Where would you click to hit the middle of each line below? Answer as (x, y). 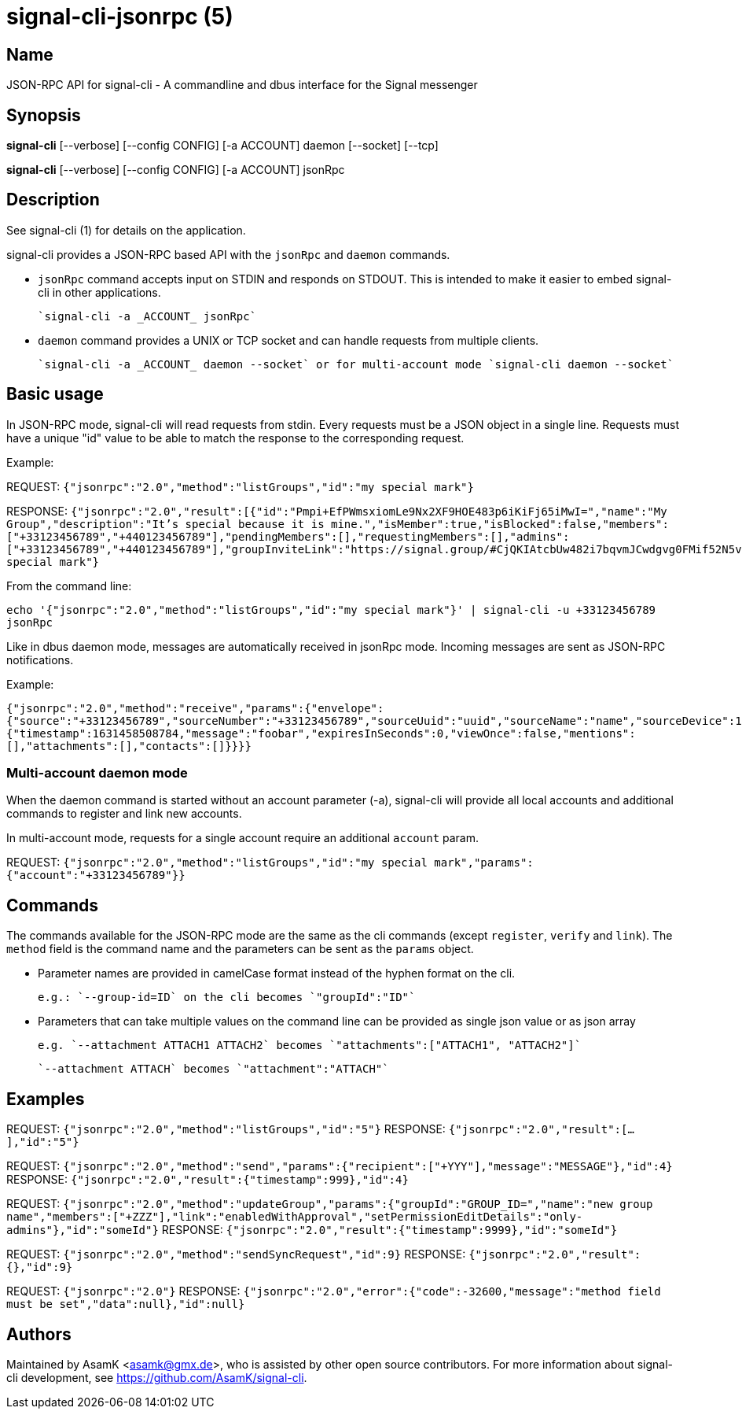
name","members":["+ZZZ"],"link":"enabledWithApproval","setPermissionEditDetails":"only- (295, 1217)
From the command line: (69, 586)
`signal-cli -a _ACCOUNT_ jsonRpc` (147, 316)
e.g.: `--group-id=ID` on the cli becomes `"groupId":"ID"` (227, 998)
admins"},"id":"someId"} (83, 1230)
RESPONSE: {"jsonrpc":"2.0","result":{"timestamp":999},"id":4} (208, 1180)
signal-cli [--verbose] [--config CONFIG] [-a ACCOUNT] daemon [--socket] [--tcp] (222, 146)
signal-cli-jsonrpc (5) (120, 17)
